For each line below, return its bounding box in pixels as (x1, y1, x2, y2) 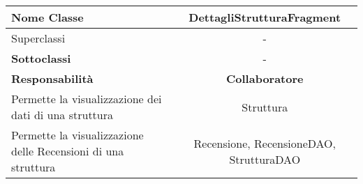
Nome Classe (11, 9, 84, 25)
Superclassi (11, 30, 66, 46)
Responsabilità (11, 70, 94, 86)
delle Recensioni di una (11, 143, 124, 159)
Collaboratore (226, 70, 304, 86)
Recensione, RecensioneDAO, (193, 135, 336, 151)
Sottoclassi (11, 50, 71, 66)
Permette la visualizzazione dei (11, 91, 162, 107)
